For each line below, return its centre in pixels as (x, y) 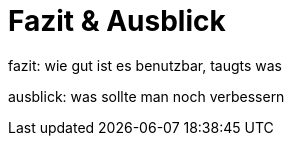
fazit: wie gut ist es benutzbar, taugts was (145, 65)
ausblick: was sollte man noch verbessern (146, 96)
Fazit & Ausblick (117, 21)
